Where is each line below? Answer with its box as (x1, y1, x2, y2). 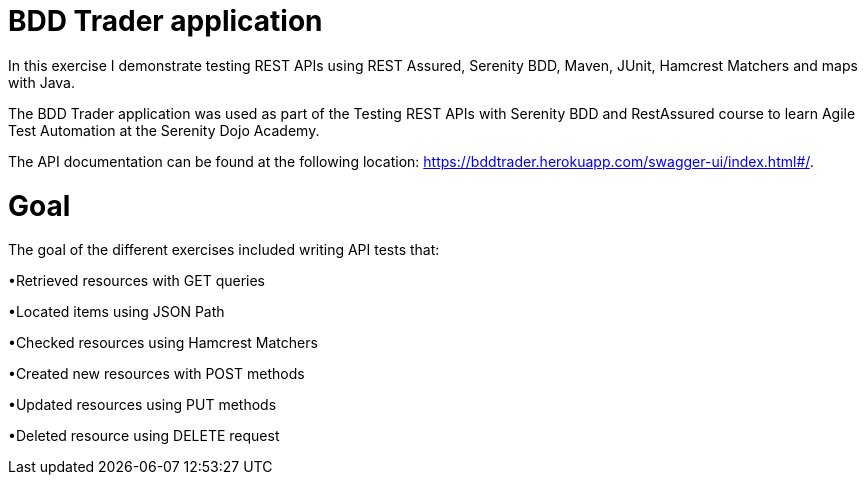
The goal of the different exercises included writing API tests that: (8, 241, 440, 259)
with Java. (8, 73, 75, 91)
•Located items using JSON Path (8, 303, 225, 321)
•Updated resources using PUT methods (8, 396, 277, 414)
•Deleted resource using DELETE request (8, 427, 280, 445)
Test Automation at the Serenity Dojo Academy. (8, 121, 320, 139)
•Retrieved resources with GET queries (8, 272, 266, 290)
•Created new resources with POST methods (8, 365, 305, 383)
